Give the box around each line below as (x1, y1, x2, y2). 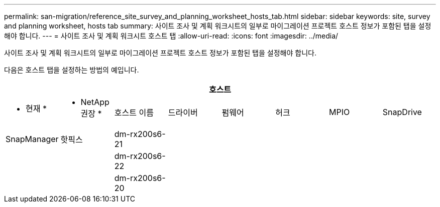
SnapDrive (382, 107, 422, 117)
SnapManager (6, 134, 59, 144)
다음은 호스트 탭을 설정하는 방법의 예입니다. (4, 65, 139, 74)
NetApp (80, 97, 109, 107)
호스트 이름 (114, 107, 154, 117)
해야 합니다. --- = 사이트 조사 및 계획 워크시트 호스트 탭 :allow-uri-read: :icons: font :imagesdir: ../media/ (4, 31, 339, 40)
